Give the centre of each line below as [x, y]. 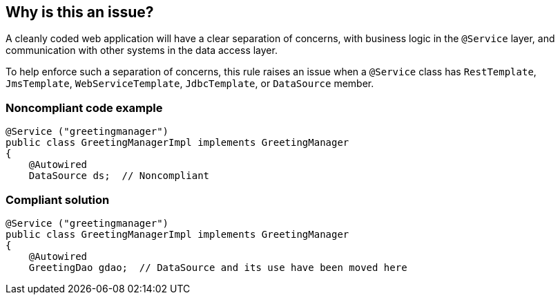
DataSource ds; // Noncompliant [119, 176]
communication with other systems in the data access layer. [142, 50]
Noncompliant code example [84, 107]
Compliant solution [58, 199]
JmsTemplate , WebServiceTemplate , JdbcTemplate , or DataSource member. [190, 84]
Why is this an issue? [80, 12]
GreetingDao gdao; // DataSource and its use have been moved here [218, 267]
